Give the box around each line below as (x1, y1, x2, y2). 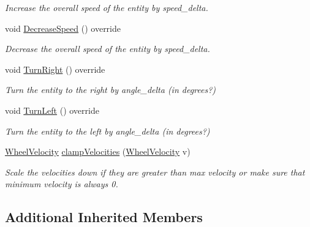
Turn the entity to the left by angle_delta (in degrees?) (5, 124, 210, 137)
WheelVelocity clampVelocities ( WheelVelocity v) (5, 145, 191, 158)
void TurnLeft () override (5, 103, 99, 116)
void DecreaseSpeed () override (5, 21, 121, 34)
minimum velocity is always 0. (5, 177, 118, 190)
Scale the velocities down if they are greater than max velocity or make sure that (5, 165, 305, 178)
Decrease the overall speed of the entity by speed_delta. (5, 42, 210, 55)
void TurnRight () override (5, 62, 105, 75)
